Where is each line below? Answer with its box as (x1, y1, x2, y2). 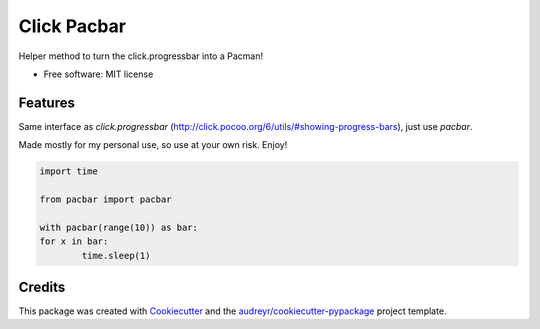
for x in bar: (39, 236, 109, 247)
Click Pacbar (18, 15, 127, 37)
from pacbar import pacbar (39, 194, 172, 205)
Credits (18, 278, 66, 295)
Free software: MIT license (43, 68, 154, 80)
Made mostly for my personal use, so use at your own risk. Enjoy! (18, 139, 288, 151)
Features (18, 94, 75, 111)
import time (39, 166, 99, 177)
